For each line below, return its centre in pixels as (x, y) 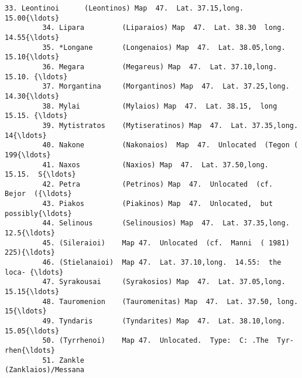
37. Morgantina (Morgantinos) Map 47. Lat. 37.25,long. (166, 87)
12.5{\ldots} (30, 233)
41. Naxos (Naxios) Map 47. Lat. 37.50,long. (156, 165)
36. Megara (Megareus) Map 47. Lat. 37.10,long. (160, 67)
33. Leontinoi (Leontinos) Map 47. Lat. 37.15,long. (124, 8)
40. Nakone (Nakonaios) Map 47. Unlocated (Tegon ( (170, 145)
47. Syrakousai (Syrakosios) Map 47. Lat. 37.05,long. (164, 282)
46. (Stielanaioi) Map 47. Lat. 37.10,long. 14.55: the (162, 263)
